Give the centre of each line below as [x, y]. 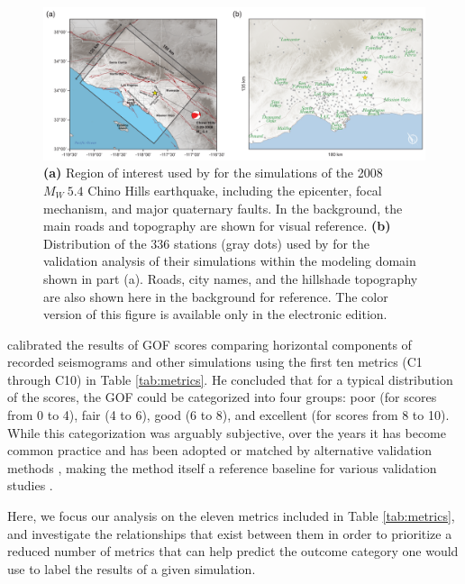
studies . [30, 485]
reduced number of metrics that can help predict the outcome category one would [233, 551]
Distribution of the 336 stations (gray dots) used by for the [207, 243]
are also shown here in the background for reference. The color [216, 296]
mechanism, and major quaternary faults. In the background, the [223, 208]
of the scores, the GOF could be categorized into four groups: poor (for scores [222, 397]
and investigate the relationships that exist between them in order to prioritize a [230, 533]
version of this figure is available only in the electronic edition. [215, 314]
